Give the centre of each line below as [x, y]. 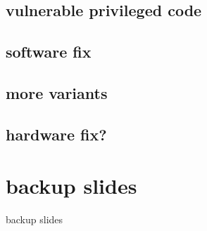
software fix [49, 52]
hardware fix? [56, 134]
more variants [57, 92]
